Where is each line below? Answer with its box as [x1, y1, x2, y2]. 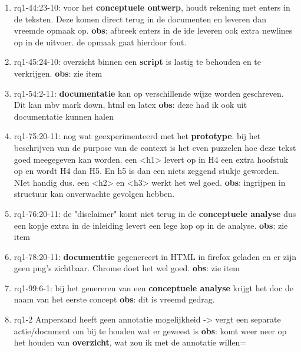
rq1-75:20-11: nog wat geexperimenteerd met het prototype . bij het [14, 130, 261, 142]
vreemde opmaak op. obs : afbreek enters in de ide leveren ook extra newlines [14, 24, 293, 37]
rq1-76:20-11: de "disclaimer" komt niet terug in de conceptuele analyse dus [14, 207, 296, 219]
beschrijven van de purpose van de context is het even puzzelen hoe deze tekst [14, 141, 296, 153]
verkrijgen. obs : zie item [14, 67, 102, 79]
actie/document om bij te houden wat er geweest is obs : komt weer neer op [14, 324, 287, 337]
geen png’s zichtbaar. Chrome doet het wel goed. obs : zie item [14, 262, 240, 274]
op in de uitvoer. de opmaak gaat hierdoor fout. [14, 35, 187, 48]
